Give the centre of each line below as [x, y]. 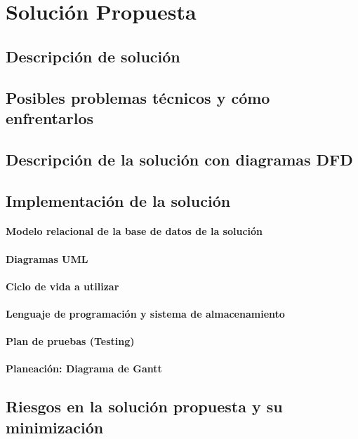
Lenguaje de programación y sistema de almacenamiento [145, 314]
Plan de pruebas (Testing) [70, 341]
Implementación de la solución [118, 200]
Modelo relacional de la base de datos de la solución [134, 231]
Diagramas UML [47, 258]
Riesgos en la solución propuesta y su [144, 406]
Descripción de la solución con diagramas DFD [179, 159]
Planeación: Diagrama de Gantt [84, 369]
